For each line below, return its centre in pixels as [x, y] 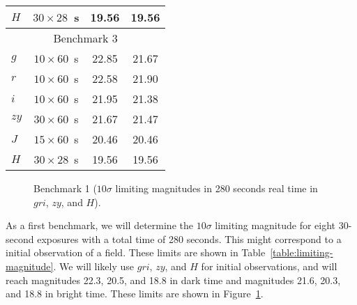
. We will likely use [94, 266]
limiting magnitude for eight [275, 225]
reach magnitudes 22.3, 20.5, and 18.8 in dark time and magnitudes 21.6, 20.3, [173, 280]
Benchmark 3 [85, 38]
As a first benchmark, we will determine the [99, 225]
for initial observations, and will [269, 266]
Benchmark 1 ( [65, 188]
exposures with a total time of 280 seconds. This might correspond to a [189, 238]
